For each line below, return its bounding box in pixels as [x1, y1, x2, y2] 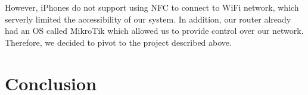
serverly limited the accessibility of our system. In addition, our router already [5, 12, 291, 25]
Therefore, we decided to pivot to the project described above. [5, 36, 232, 48]
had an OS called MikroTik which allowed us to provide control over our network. [5, 24, 304, 37]
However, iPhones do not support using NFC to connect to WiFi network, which [5, 1, 299, 13]
